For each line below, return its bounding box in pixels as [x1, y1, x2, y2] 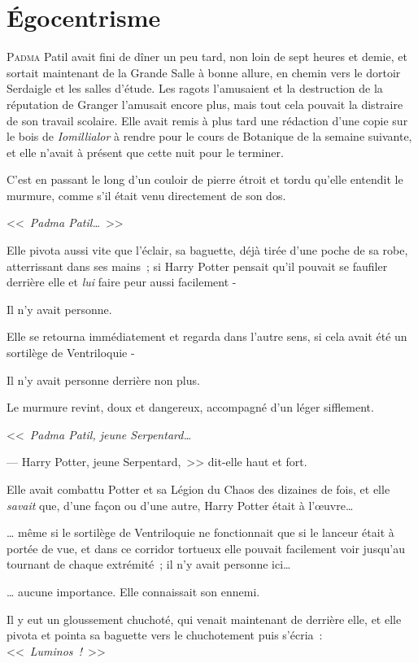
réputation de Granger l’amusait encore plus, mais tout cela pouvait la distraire [7, 95, 403, 112]
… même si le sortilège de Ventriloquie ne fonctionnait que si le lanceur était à [7, 524, 394, 541]
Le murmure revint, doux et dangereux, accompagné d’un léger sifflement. [7, 399, 374, 416]
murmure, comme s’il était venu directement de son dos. [7, 186, 286, 203]
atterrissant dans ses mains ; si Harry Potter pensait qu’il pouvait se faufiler [7, 257, 388, 274]
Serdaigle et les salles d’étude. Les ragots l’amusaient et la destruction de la [7, 80, 383, 97]
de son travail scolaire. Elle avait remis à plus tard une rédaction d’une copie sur [7, 111, 408, 129]
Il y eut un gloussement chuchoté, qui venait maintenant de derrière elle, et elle [7, 610, 402, 627]
